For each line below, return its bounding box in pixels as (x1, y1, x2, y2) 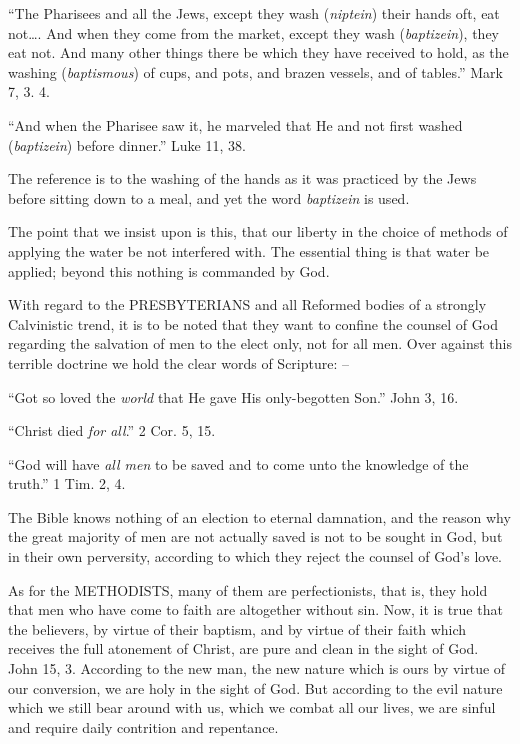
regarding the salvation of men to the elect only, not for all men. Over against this (8, 333, 512, 354)
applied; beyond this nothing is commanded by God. (8, 260, 330, 281)
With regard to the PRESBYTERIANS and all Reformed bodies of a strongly (8, 294, 487, 315)
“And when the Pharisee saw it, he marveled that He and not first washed (8, 114, 463, 135)
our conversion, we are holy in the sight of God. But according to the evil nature (8, 677, 503, 698)
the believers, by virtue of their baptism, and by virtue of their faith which (8, 618, 467, 639)
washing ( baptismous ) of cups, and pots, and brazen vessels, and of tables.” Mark (8, 61, 503, 82)
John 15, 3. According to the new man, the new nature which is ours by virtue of (8, 658, 506, 679)
